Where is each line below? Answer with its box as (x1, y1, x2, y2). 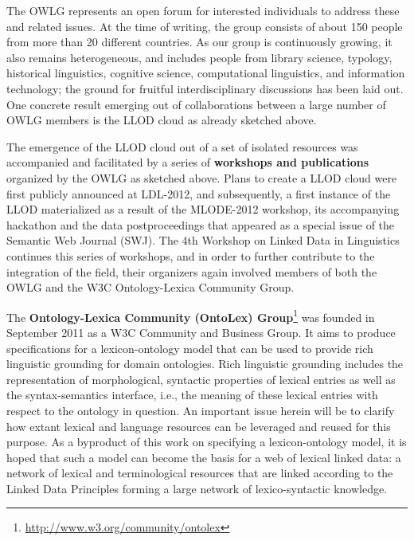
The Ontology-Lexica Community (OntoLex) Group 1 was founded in (6, 306, 375, 325)
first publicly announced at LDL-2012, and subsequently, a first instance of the (6, 185, 391, 202)
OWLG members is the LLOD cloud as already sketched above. (6, 112, 317, 128)
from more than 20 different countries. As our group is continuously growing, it (6, 33, 393, 50)
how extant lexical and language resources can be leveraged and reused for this (6, 418, 391, 434)
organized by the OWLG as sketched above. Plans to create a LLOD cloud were (6, 169, 397, 186)
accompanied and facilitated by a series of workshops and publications (6, 154, 369, 171)
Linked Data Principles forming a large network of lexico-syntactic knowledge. (6, 480, 388, 496)
